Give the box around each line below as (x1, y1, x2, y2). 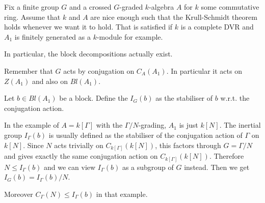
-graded (119, 2, 143, 12)
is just (179, 120, 198, 130)
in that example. (96, 188, 148, 199)
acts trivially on (54, 139, 103, 150)
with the (96, 120, 123, 130)
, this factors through (155, 139, 221, 150)
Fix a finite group (4, 2, 59, 12)
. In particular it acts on (166, 65, 242, 76)
